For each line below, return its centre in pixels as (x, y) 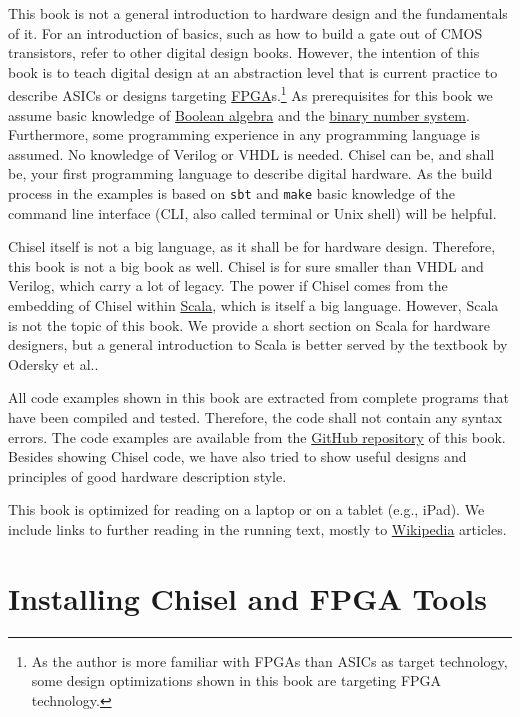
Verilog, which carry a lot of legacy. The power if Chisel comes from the (228, 285)
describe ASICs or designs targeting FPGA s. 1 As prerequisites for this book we (250, 94)
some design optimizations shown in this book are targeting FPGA (236, 680)
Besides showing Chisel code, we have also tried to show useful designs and (237, 456)
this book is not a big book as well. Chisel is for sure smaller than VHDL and (246, 265)
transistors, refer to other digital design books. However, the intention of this (244, 52)
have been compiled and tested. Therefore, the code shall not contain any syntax (255, 417)
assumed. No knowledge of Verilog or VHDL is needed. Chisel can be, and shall (251, 153)
